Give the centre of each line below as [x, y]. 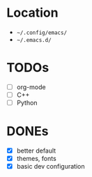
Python [27, 103]
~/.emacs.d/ [34, 40]
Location [32, 13]
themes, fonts [36, 159]
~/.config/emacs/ [42, 33]
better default [36, 151]
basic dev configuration [51, 167]
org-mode [31, 87]
